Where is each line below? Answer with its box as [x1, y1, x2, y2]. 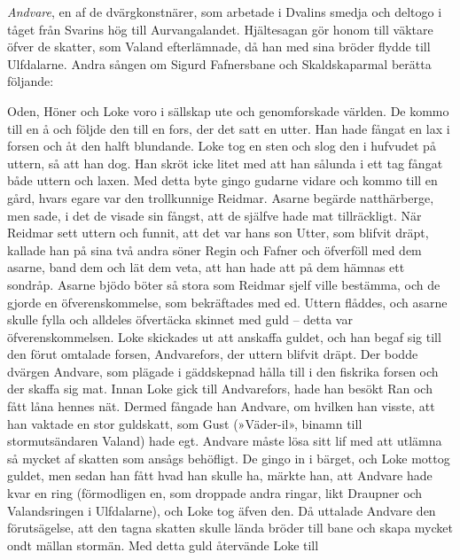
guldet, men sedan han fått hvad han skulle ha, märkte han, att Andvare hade [7, 466, 433, 485]
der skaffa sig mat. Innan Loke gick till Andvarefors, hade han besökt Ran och [7, 379, 433, 398]
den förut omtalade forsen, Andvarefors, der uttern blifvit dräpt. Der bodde [7, 345, 418, 363]
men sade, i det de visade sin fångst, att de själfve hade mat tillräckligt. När [7, 206, 422, 224]
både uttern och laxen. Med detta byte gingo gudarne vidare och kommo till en [7, 171, 438, 190]
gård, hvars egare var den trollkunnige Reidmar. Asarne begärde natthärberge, [7, 188, 434, 206]
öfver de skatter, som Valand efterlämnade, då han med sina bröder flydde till [7, 37, 431, 56]
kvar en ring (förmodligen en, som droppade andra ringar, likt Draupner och [7, 484, 423, 502]
